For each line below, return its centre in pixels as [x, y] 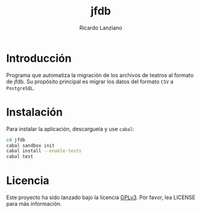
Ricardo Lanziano [101, 28]
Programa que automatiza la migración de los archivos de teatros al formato [100, 75]
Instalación [34, 112]
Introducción [39, 58]
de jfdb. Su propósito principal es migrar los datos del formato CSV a [90, 81]
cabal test [20, 157]
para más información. [34, 204]
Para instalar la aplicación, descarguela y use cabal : [70, 129]
